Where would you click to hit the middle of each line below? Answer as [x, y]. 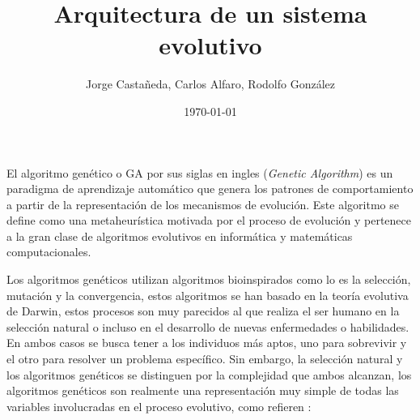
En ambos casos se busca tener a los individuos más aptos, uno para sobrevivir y [207, 343]
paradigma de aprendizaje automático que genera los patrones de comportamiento [210, 189]
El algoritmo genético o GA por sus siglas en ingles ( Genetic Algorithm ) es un [200, 172]
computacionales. [49, 252]
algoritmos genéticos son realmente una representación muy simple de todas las [203, 390]
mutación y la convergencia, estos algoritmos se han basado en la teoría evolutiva [208, 295]
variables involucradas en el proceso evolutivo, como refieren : [159, 406]
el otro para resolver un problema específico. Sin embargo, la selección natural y [205, 359]
